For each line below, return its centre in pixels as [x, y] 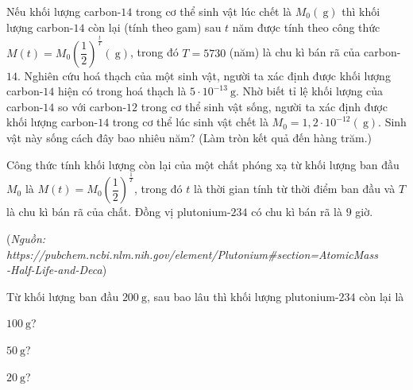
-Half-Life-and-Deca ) [57, 270]
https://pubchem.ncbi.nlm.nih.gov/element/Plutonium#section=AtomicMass [192, 254]
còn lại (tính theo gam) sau [155, 27]
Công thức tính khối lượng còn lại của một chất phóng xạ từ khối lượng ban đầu [203, 164]
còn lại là [382, 296]
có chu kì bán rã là [297, 212]
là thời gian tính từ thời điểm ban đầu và [295, 189]
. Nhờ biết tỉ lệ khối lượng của [309, 91]
